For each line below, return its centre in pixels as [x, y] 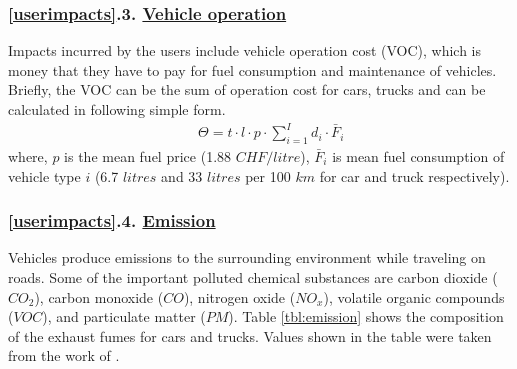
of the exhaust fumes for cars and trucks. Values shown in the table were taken [250, 335]
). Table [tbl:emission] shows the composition [366, 316]
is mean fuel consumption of [418, 155]
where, [28, 155]
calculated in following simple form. [117, 109]
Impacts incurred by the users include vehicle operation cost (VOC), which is [245, 50]
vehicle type [44, 175]
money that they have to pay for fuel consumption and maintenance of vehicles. [252, 69]
